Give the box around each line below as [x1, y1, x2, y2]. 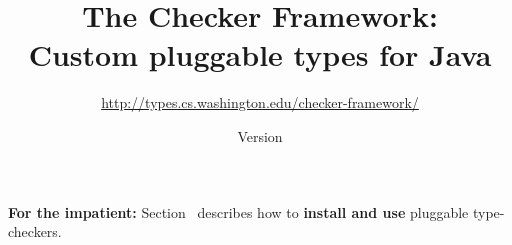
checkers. [8, 221, 62, 242]
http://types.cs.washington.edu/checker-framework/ [101, 92, 419, 113]
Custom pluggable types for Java [28, 34, 492, 75]
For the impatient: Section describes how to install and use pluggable [8, 201, 469, 222]
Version [237, 125, 283, 146]
